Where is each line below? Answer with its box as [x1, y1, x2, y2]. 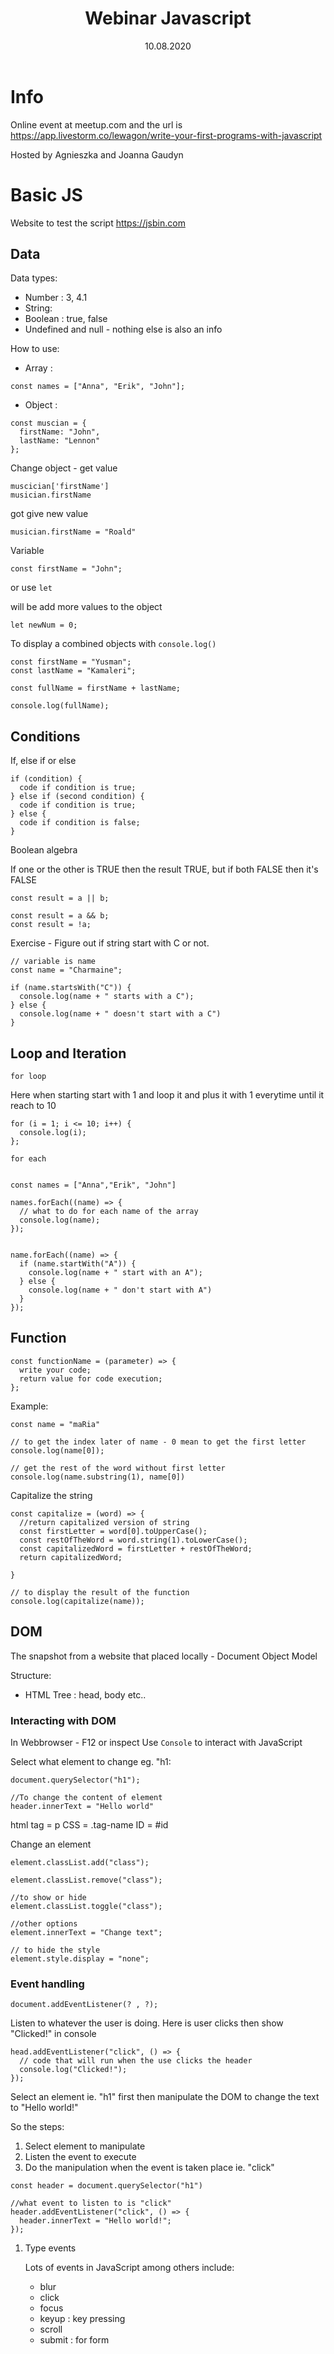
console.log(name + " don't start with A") [28, 1285, 213, 1296]
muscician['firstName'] [10, 482, 110, 492]
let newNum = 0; [10, 620, 78, 631]
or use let [10, 582, 53, 594]
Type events [24, 2242, 77, 2254]
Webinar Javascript [84, 7, 252, 30]
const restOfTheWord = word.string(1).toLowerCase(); [19, 1535, 248, 1545]
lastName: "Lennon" [19, 436, 101, 446]
